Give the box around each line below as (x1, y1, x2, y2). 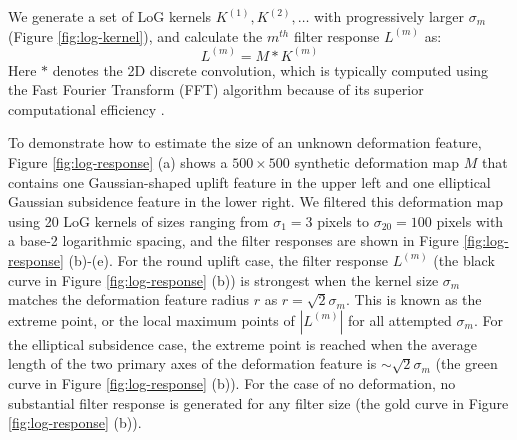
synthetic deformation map (294, 152, 460, 172)
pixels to (317, 210, 369, 231)
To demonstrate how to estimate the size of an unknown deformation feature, (8, 132, 482, 153)
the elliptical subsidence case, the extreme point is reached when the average (8, 333, 477, 354)
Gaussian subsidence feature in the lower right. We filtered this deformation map (8, 191, 503, 212)
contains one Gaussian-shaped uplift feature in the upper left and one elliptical (8, 171, 491, 192)
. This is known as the (346, 289, 482, 310)
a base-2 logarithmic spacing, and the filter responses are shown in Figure (8, 230, 459, 251)
